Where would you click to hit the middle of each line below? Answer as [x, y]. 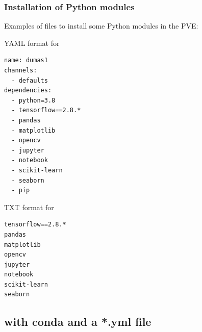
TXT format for [29, 207]
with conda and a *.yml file [78, 322]
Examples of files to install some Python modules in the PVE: [101, 26]
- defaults [30, 80]
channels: [21, 70]
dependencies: [28, 91]
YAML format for [32, 43]
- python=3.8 [33, 100]
